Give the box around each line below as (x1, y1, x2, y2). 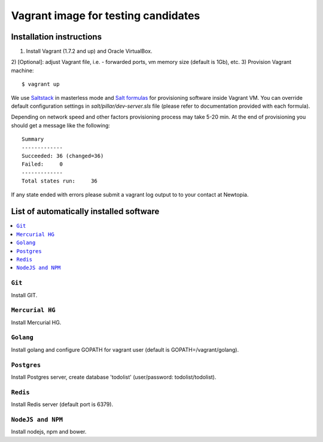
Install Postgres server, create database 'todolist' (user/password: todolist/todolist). (11, 373, 217, 380)
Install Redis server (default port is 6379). (11, 401, 114, 408)
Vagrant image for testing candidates (11, 9, 200, 22)
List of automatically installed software (11, 206, 160, 217)
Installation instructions (11, 32, 102, 42)
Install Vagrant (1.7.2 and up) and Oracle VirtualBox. (26, 48, 153, 55)
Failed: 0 (22, 161, 63, 167)
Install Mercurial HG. (11, 319, 62, 326)
